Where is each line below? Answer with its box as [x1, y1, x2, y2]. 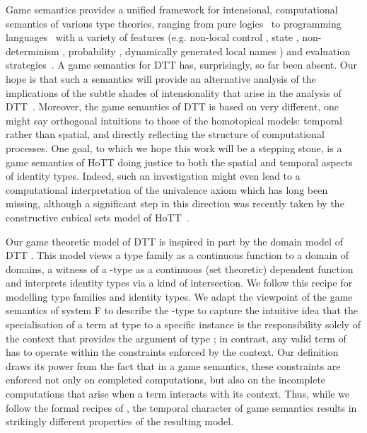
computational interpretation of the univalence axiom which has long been [6, 182, 328, 197]
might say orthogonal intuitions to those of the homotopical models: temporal [6, 112, 343, 127]
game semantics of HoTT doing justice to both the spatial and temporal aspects [6, 154, 353, 169]
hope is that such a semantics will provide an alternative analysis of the [6, 71, 316, 86]
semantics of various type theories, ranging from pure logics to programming [6, 16, 342, 30]
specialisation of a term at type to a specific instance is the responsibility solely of [6, 317, 361, 332]
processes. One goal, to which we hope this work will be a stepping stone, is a [6, 140, 342, 155]
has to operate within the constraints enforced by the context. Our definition [6, 345, 339, 359]
